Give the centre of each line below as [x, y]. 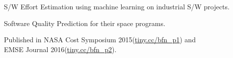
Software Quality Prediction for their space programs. [85, 23]
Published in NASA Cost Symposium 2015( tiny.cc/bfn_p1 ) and [100, 40]
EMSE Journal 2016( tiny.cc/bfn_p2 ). [60, 49]
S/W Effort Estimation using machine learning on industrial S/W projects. [117, 6]
